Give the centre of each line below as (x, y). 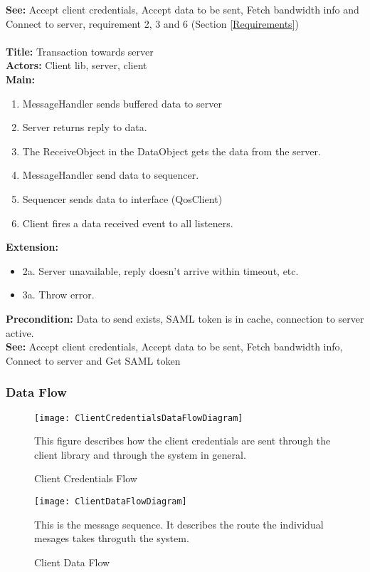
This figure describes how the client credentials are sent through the (183, 441)
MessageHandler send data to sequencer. (111, 175)
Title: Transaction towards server (80, 51)
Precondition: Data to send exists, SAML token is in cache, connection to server (185, 318)
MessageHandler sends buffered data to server (122, 103)
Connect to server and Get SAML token (93, 360)
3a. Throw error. (58, 295)
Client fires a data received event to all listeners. (128, 223)
